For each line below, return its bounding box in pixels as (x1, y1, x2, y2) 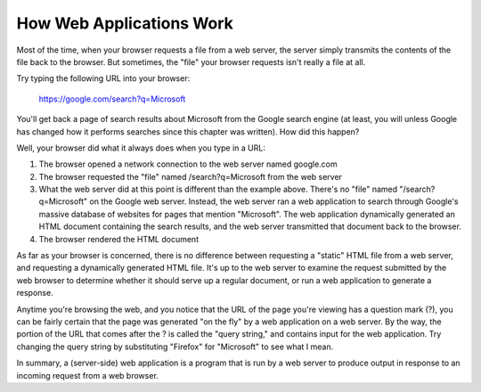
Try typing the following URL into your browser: (16, 73, 191, 84)
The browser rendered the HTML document (38, 233, 200, 244)
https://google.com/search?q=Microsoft (38, 94, 186, 104)
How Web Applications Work (16, 13, 233, 33)
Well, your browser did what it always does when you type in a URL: (16, 143, 266, 153)
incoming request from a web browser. (16, 370, 159, 380)
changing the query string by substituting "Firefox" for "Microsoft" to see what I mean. (16, 341, 334, 352)
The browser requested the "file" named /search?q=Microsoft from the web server (38, 171, 343, 182)
